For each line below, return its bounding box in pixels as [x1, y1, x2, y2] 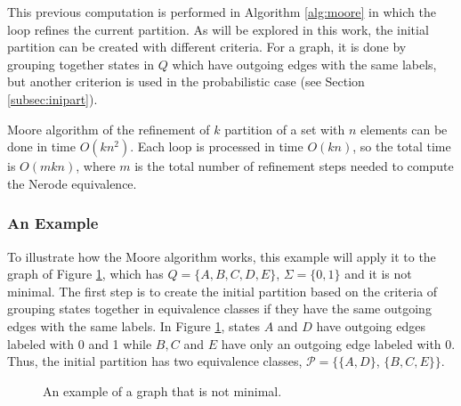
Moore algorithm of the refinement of [7, 119, 210, 138]
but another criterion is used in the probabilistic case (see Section [7, 72, 365, 91]
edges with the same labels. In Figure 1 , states [7, 316, 261, 335]
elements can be [360, 119, 448, 138]
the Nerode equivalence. [7, 174, 137, 192]
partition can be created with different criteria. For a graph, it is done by [7, 37, 407, 56]
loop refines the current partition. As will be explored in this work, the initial [7, 20, 429, 38]
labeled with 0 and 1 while [7, 334, 152, 353]
